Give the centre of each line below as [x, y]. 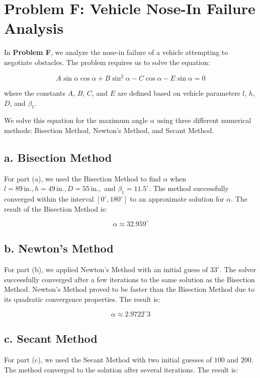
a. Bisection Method [58, 157]
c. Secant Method [51, 338]
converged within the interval [49, 199]
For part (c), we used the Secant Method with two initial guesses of [108, 360]
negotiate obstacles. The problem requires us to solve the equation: [107, 62]
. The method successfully [189, 188]
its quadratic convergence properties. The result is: [82, 299]
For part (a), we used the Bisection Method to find [82, 178]
